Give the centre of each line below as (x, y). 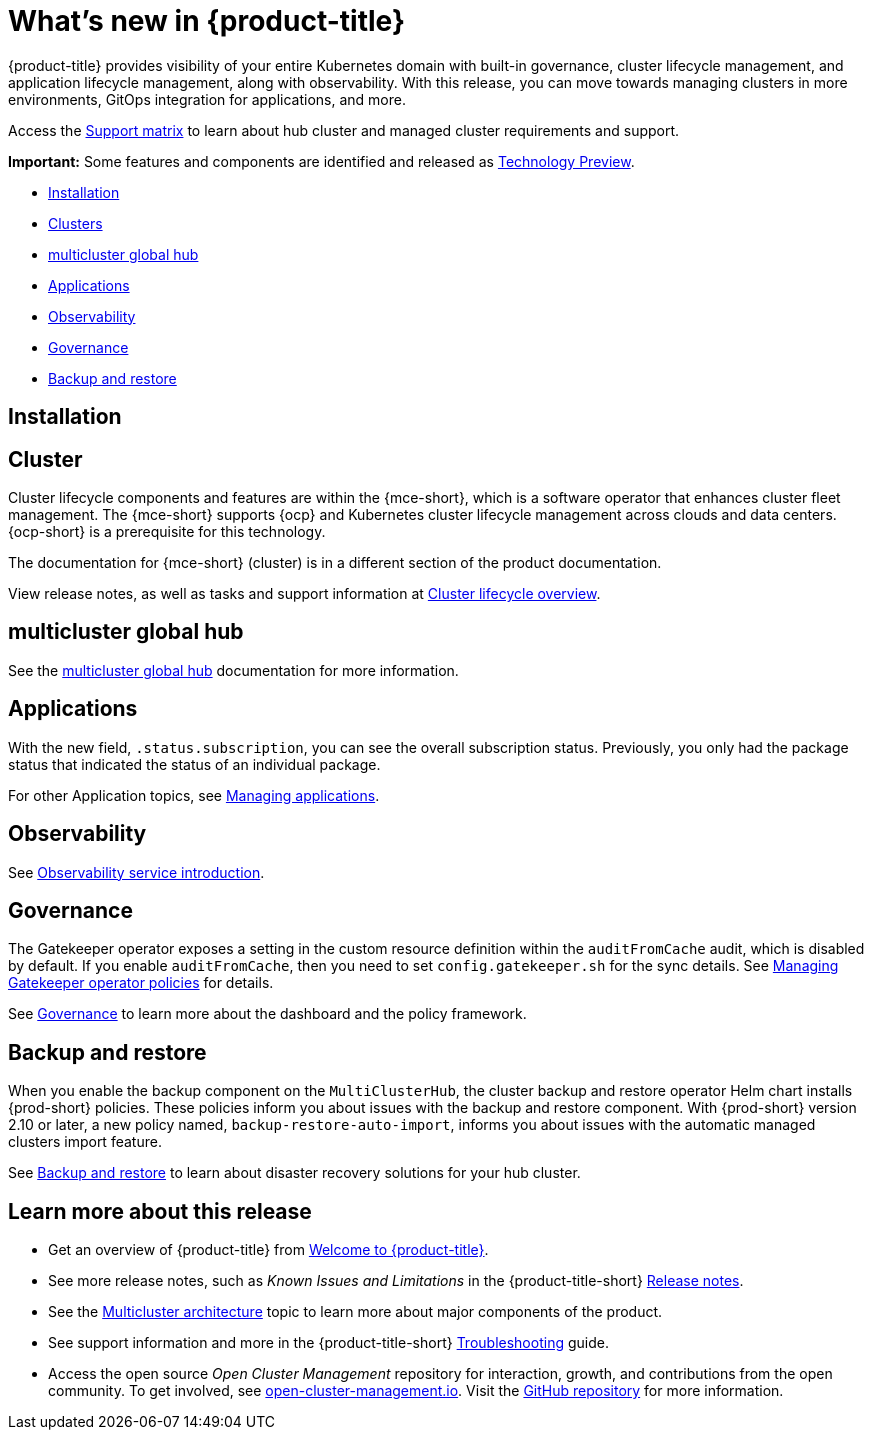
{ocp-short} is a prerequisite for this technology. (167, 532)
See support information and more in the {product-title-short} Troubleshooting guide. (328, 1343)
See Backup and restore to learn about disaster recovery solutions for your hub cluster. (294, 1173)
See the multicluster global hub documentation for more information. (233, 670)
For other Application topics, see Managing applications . (194, 795)
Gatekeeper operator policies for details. (141, 983)
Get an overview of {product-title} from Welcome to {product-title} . (268, 1250)
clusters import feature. (85, 1142)
